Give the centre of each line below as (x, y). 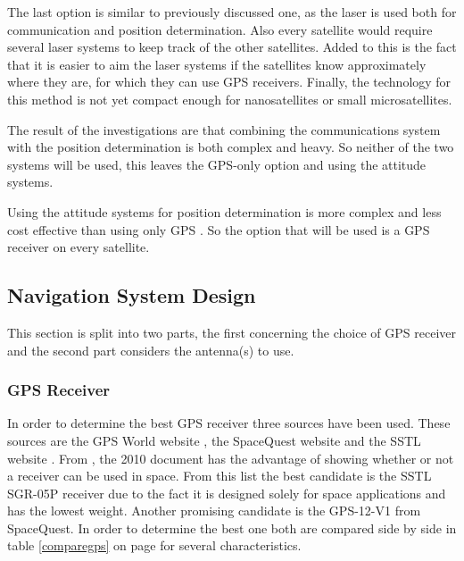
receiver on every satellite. (79, 247)
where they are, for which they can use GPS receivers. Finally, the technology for (229, 82)
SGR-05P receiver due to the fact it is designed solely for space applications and (227, 493)
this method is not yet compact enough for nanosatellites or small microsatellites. (230, 99)
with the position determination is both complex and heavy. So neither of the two (231, 147)
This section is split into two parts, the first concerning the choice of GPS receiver (232, 332)
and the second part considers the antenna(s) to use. (151, 350)
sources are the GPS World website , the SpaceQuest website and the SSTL (214, 440)
